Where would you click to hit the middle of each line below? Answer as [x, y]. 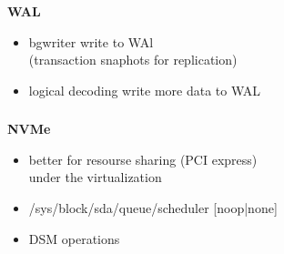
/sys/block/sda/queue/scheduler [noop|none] [153, 208]
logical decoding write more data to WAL [145, 90]
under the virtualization [95, 177]
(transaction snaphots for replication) [133, 60]
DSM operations [74, 238]
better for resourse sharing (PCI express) [143, 159]
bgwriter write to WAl [91, 41]
